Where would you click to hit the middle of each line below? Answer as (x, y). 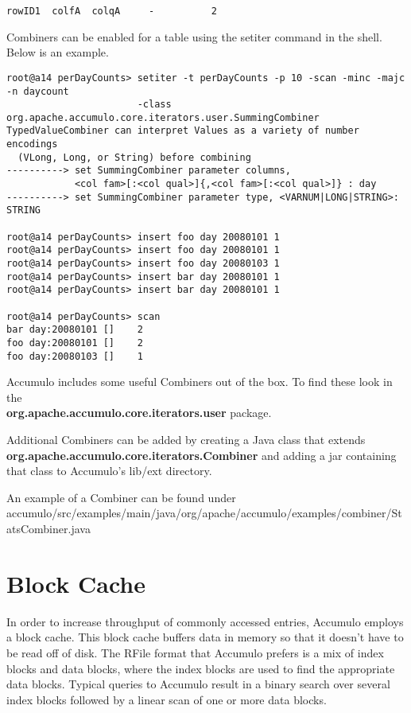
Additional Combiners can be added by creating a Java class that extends (186, 440)
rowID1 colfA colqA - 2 (112, 11)
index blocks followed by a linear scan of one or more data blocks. (167, 699)
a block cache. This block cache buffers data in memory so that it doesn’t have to (205, 637)
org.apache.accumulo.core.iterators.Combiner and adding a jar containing (202, 455)
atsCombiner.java (48, 529)
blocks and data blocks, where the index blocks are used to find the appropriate (201, 668)
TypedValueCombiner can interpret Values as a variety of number (183, 131)
